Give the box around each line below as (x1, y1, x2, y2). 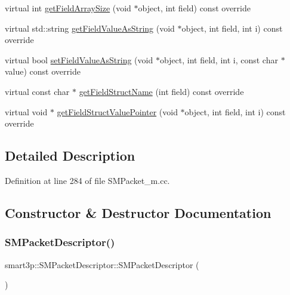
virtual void (5, 105, 48, 118)
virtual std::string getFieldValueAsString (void (5, 21, 175, 34)
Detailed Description (5, 146, 135, 165)
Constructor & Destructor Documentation (5, 203, 272, 222)
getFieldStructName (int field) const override (79, 85, 244, 97)
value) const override (5, 65, 81, 78)
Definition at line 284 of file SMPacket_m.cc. (5, 174, 170, 186)
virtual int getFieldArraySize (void (5, 2, 131, 14)
